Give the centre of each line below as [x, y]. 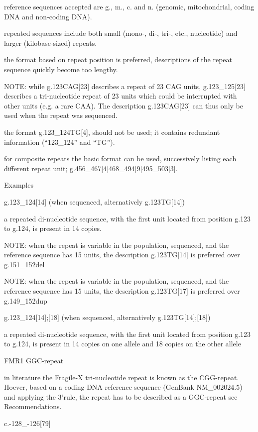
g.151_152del [24, 264]
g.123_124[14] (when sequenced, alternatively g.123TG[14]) [95, 201]
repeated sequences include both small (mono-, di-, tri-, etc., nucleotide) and [121, 33]
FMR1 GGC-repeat [34, 361]
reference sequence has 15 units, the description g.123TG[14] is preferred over [122, 255]
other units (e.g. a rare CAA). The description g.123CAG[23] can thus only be [124, 105]
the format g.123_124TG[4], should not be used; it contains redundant [112, 132]
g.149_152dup [26, 300]
